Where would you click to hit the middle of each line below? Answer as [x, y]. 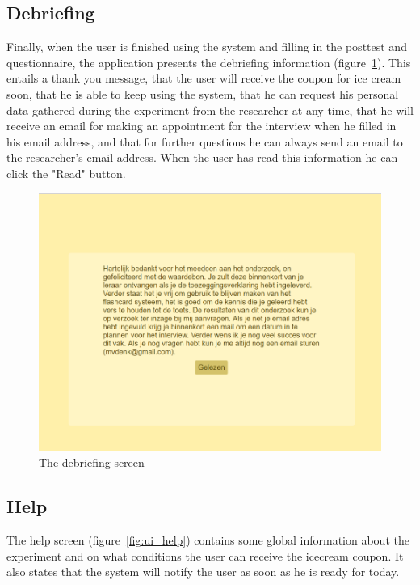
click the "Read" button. [66, 173]
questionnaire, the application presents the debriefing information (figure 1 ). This [209, 62]
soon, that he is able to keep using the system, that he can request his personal [203, 93]
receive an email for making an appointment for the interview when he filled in [202, 126]
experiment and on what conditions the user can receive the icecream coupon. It [205, 555]
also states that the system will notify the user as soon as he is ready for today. [203, 572]
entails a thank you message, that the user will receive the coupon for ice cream [204, 78]
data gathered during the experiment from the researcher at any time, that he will [210, 110]
